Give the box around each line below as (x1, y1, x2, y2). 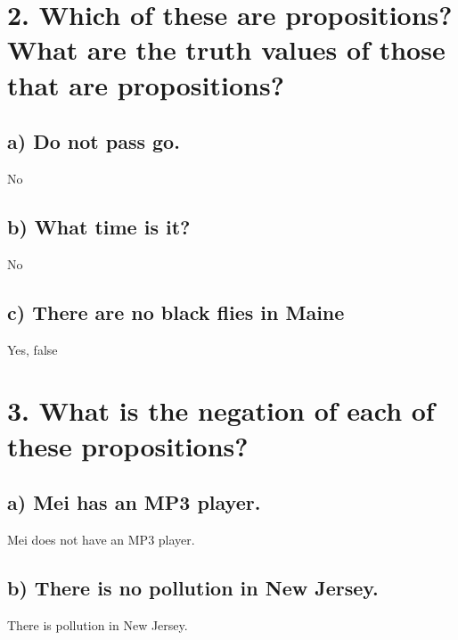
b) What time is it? (7, 212, 191, 240)
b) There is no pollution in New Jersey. (7, 573, 379, 601)
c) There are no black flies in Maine (7, 298, 345, 325)
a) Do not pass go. (7, 127, 180, 155)
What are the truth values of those (7, 31, 446, 68)
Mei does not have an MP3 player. (7, 529, 195, 548)
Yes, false (7, 340, 58, 358)
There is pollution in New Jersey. (7, 615, 188, 634)
